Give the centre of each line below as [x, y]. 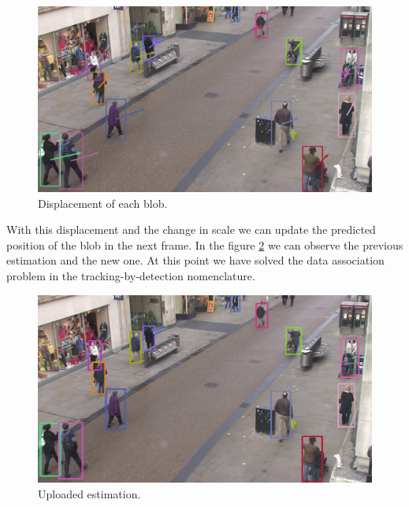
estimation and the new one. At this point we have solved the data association [195, 260]
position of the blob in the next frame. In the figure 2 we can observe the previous [205, 244]
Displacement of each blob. [103, 203]
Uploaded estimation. [89, 493]
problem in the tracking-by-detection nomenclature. [131, 275]
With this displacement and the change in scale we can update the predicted [191, 229]
